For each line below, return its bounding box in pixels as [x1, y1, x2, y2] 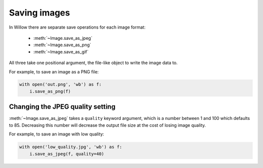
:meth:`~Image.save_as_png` [33, 42, 92, 48]
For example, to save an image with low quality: [9, 131, 104, 137]
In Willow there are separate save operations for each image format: [9, 24, 146, 30]
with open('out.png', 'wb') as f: [19, 82, 102, 87]
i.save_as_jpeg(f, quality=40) [29, 151, 104, 156]
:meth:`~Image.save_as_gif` [33, 49, 89, 54]
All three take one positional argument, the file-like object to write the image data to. [9, 60, 178, 66]
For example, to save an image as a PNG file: [9, 68, 99, 75]
